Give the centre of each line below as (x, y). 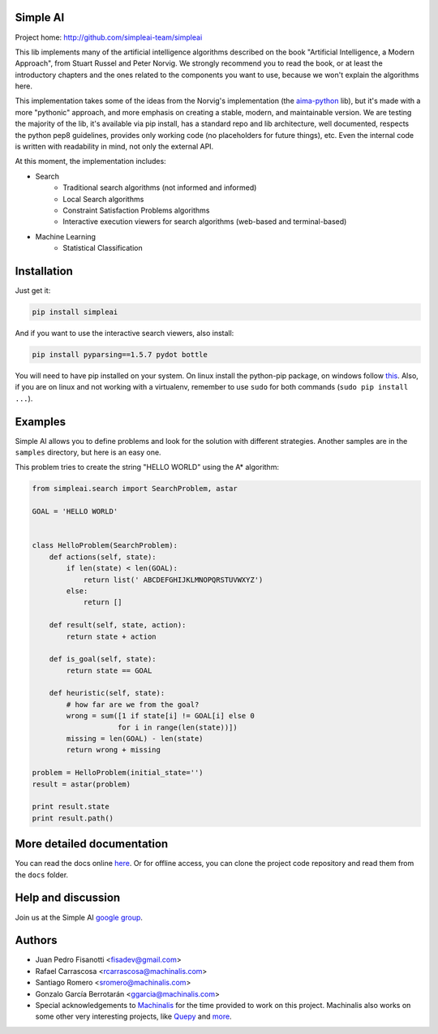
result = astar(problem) (82, 784)
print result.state (71, 807)
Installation (44, 271)
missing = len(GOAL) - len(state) (135, 739)
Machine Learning (66, 236)
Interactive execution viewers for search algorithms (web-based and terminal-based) (205, 222)
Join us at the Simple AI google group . (79, 917)
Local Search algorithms (103, 199)
